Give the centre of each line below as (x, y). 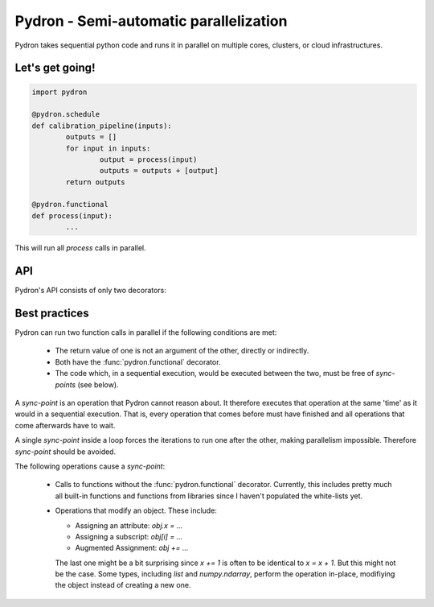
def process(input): (72, 216)
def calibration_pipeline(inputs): (102, 126)
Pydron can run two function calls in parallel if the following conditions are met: (146, 332)
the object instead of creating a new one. (123, 585)
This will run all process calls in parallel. (80, 248)
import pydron (59, 92)
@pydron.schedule (66, 114)
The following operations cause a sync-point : (90, 466)
